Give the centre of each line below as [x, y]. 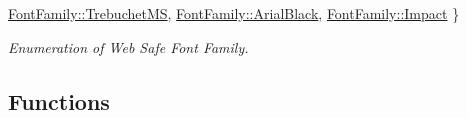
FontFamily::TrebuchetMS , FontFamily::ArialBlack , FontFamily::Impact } [234, 13]
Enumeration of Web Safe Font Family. [128, 46]
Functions [59, 100]
